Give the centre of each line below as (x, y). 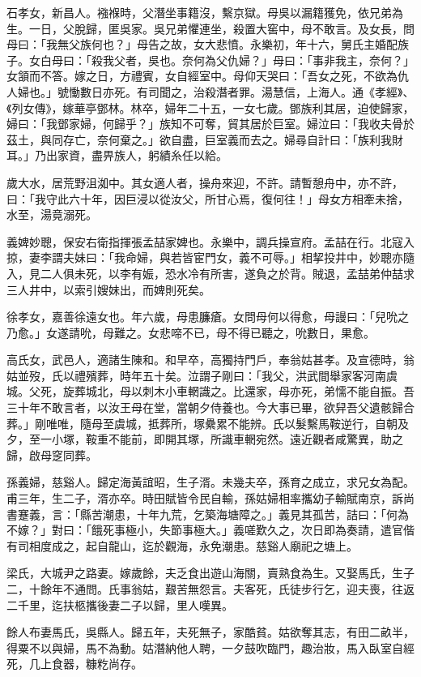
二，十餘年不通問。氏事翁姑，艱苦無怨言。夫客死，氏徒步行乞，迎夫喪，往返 (210, 589)
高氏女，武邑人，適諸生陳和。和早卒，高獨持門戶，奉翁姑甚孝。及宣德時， (205, 360)
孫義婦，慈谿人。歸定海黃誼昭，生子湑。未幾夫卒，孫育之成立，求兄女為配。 (210, 482)
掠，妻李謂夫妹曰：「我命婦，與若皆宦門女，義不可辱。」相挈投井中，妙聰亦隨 (210, 257)
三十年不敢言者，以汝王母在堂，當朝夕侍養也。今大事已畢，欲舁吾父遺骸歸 (205, 407)
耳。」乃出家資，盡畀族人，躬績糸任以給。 (117, 155)
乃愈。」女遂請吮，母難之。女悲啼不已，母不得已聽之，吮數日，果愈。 (191, 332)
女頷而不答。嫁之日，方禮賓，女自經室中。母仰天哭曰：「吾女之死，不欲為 (202, 76)
